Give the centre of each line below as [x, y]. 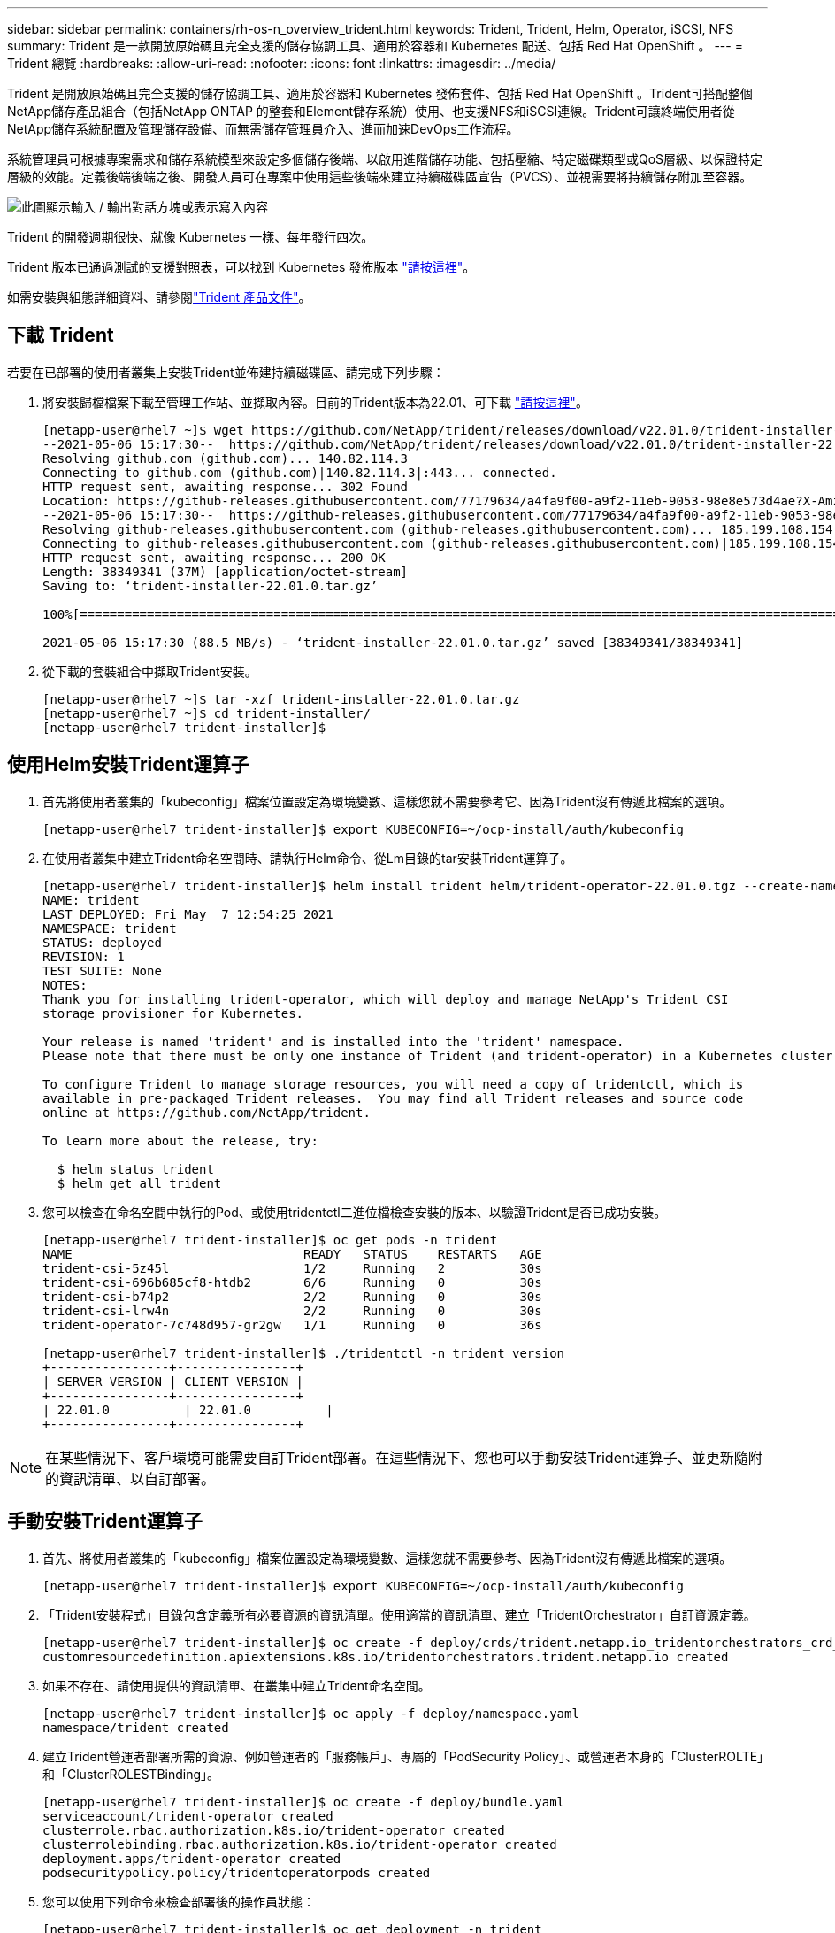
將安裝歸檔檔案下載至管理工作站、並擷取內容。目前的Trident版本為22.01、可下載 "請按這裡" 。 [315, 402]
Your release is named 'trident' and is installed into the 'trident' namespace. [333, 1041]
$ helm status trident [135, 1169]
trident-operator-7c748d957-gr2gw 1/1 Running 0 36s [292, 1325]
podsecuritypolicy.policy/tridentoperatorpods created [237, 1872]
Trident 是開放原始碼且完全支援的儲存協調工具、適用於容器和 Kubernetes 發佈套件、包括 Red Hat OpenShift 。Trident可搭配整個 [380, 93]
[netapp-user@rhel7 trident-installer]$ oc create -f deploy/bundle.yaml [304, 1802]
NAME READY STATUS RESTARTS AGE [292, 1254]
